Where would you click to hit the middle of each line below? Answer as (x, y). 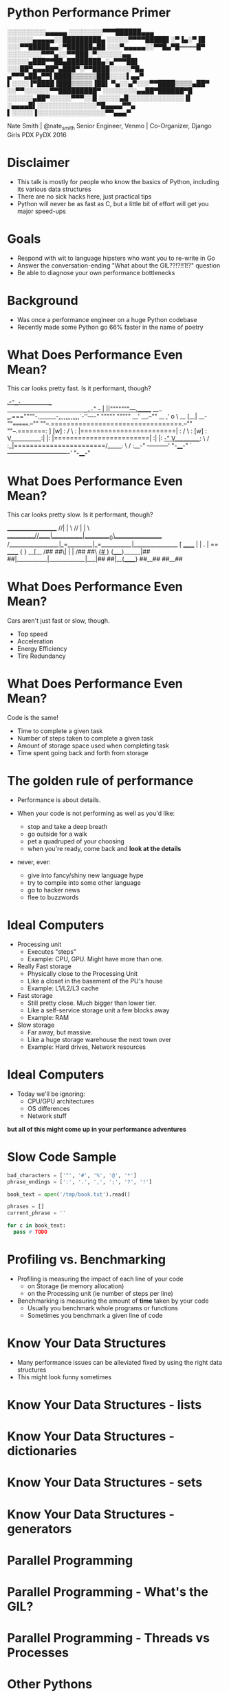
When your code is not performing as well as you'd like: (96, 813)
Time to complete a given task (60, 731)
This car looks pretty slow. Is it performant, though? (80, 514)
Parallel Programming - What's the (108, 1592)
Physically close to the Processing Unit (83, 973)
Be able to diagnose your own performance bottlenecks (96, 272)
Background (43, 300)
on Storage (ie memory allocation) (76, 1286)
